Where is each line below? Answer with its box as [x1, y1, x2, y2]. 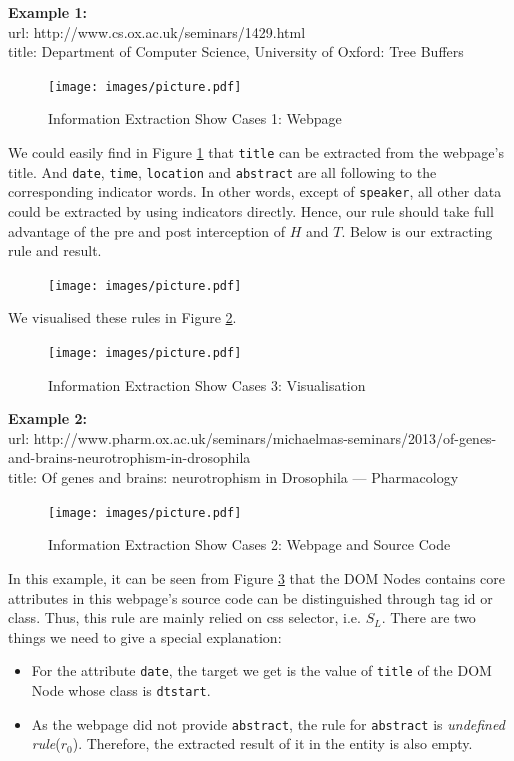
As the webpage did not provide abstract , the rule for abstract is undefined [31, 713, 505, 734]
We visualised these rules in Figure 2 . [8, 307, 237, 328]
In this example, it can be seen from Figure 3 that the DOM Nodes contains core [8, 567, 505, 588]
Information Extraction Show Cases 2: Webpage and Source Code [48, 534, 451, 555]
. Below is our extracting [341, 220, 493, 241]
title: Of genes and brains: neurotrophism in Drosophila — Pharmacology [8, 467, 459, 488]
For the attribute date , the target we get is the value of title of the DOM [31, 660, 492, 681]
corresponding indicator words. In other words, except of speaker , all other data [8, 181, 502, 202]
